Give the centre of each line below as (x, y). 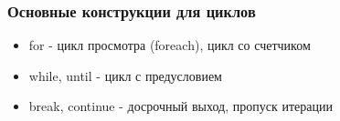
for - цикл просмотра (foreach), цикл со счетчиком (170, 45)
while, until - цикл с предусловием (125, 75)
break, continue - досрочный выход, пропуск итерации (181, 106)
